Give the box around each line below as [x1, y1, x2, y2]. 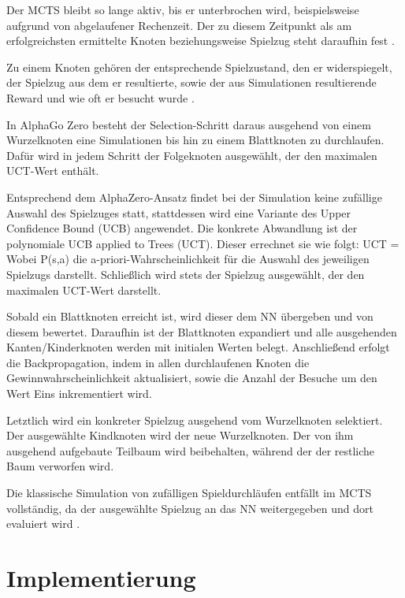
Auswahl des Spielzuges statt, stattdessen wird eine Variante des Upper [6, 204, 351, 221]
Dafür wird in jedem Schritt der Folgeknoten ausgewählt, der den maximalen [6, 147, 377, 163]
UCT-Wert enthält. [6, 162, 99, 179]
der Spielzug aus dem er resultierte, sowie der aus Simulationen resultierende [6, 74, 377, 91]
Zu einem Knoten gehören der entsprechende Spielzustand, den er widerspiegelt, [6, 58, 392, 75]
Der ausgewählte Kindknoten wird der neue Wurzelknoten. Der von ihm [6, 427, 354, 444]
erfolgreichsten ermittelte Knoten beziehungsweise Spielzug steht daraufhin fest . [6, 32, 395, 49]
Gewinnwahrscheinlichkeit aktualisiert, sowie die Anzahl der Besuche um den [6, 370, 377, 386]
